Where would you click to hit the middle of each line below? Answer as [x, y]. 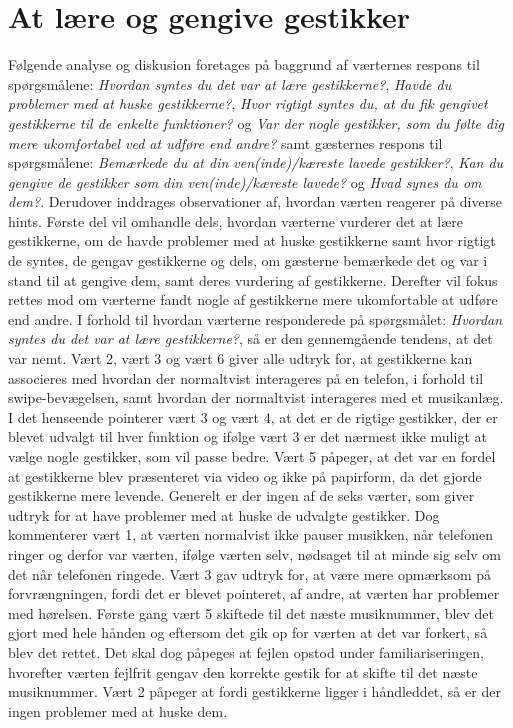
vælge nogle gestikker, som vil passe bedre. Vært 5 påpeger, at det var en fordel [252, 456]
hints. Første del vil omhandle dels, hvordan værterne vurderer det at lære [235, 220]
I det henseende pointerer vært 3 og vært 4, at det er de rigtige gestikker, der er [253, 416]
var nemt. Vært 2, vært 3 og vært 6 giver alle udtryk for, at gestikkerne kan [240, 358]
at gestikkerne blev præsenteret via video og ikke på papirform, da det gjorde [245, 475]
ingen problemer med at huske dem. [118, 710]
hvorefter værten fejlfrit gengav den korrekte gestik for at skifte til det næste [243, 671]
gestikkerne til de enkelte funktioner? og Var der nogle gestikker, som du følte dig [256, 122]
